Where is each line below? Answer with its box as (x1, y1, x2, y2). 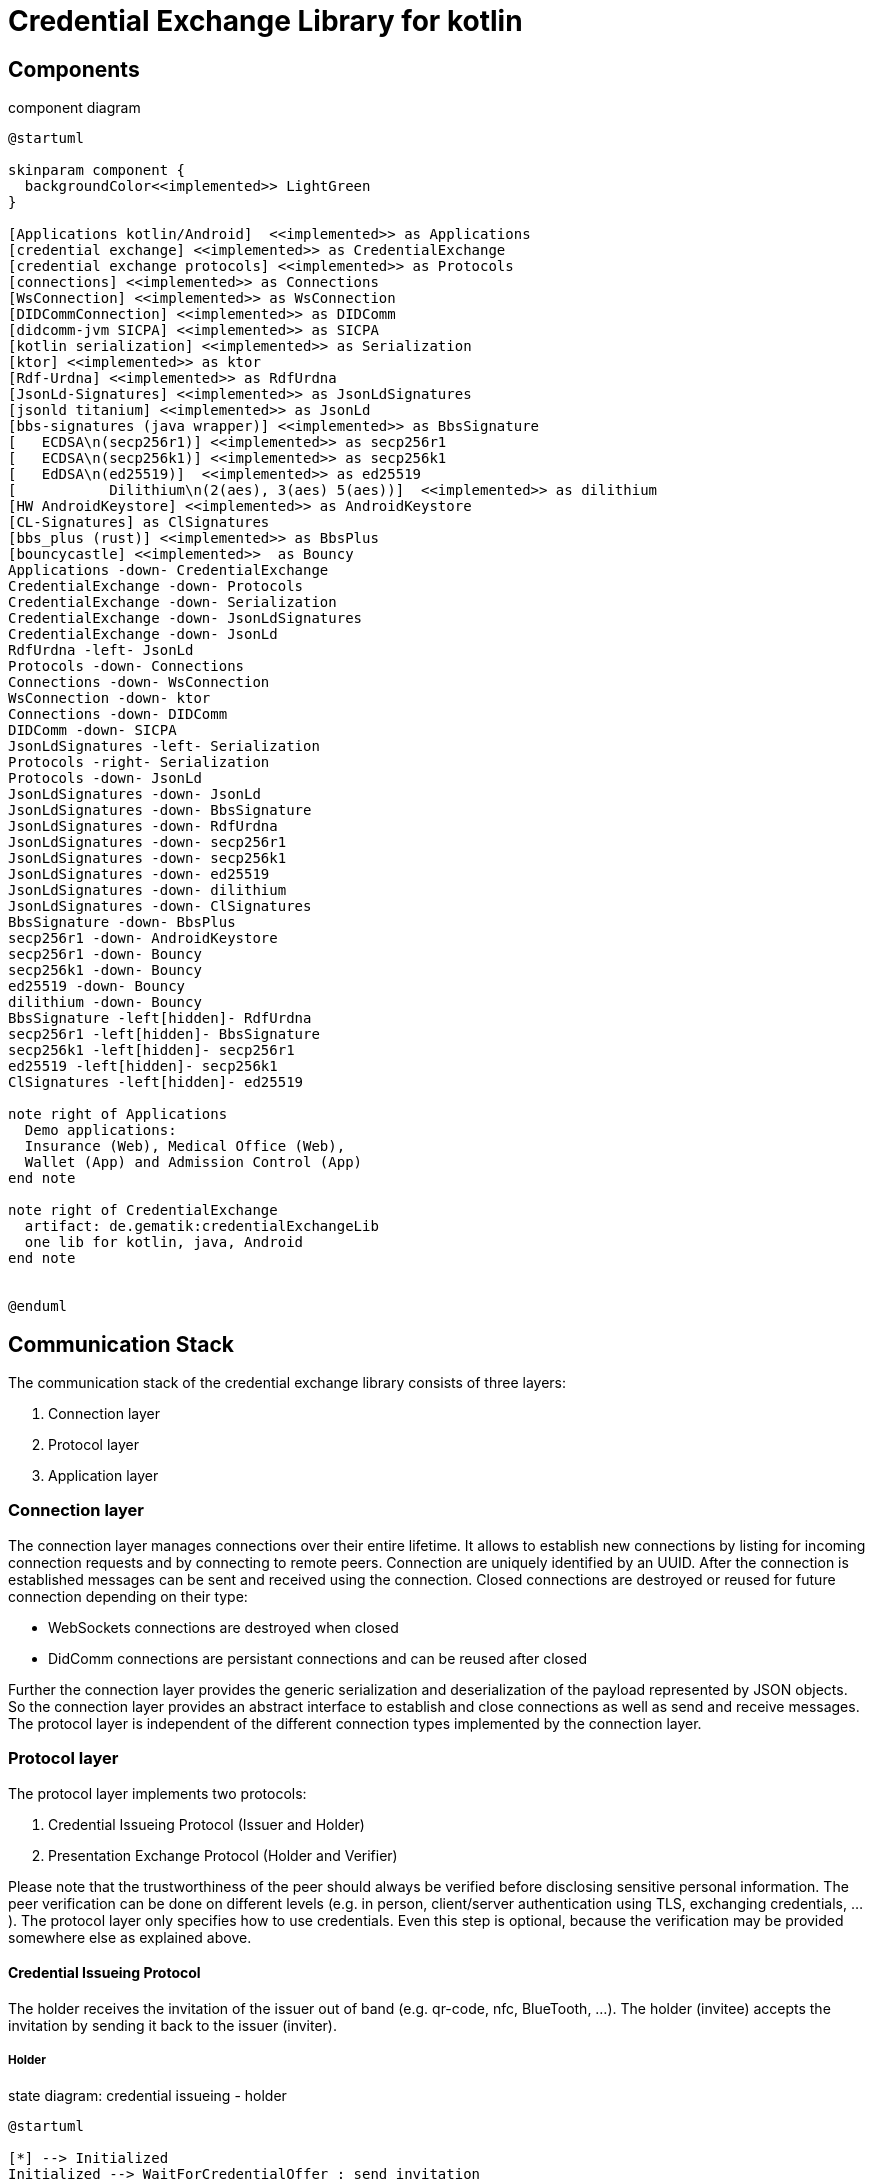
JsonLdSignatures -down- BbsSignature (8, 802, 312, 819)
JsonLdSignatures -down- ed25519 (8, 866, 270, 883)
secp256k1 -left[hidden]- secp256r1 (8, 1042, 295, 1059)
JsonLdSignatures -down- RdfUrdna (8, 818, 278, 835)
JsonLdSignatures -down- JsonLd (8, 786, 261, 803)
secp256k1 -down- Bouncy (8, 962, 202, 979)
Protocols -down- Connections (8, 658, 245, 675)
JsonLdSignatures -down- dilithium (8, 882, 287, 899)
